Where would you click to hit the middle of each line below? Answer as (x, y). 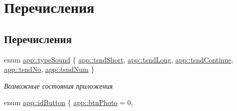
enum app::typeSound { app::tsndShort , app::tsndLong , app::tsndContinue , (119, 59)
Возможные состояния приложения (59, 85)
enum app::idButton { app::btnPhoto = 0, (68, 102)
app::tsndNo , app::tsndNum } (49, 69)
